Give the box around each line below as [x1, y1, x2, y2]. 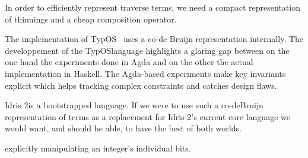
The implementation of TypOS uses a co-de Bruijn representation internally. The [5, 33, 304, 45]
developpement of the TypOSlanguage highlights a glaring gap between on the [5, 44, 290, 56]
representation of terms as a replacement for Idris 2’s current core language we [5, 110, 290, 122]
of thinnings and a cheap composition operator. [5, 12, 177, 25]
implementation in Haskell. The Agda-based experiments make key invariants [5, 67, 286, 79]
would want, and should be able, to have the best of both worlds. [5, 122, 242, 134]
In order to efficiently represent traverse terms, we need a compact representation [5, 1, 300, 13]
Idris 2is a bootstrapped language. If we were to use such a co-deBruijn [5, 99, 263, 111]
